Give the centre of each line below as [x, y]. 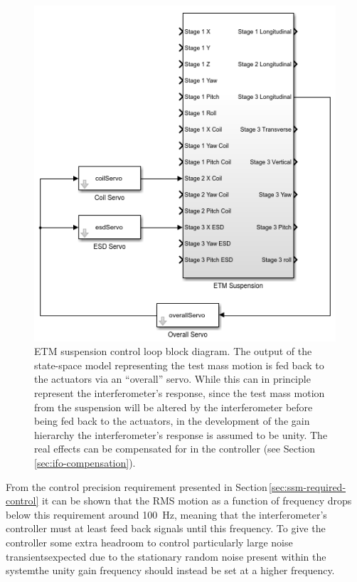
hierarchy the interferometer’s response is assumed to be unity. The [181, 434]
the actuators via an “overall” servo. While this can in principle [172, 379]
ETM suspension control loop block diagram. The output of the [173, 351]
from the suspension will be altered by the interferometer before [174, 407]
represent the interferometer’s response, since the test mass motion [180, 392]
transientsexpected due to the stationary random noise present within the [166, 556]
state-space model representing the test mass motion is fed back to [179, 365]
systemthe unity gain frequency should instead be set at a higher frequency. [170, 570]
